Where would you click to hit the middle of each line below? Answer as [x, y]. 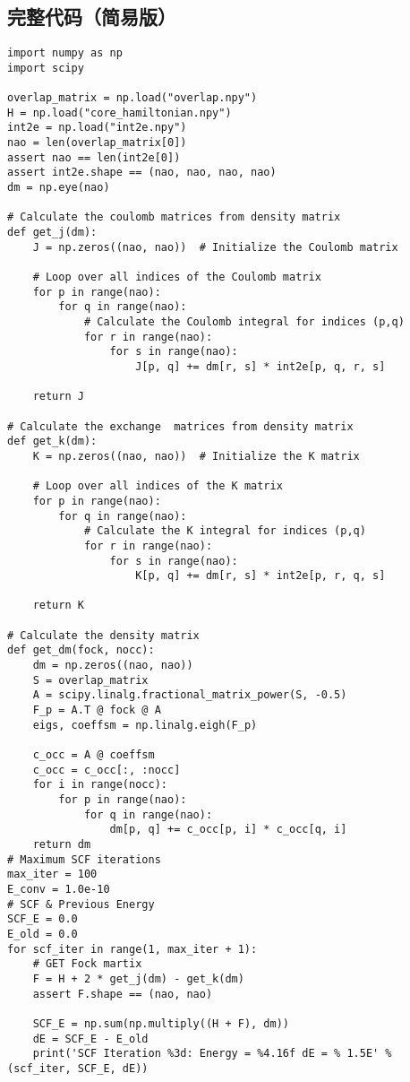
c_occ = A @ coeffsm [94, 755]
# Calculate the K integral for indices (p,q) [225, 531]
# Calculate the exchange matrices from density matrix [180, 426]
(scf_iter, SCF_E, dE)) [78, 1068]
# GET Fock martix [87, 964]
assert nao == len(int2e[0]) [94, 157]
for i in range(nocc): [100, 785]
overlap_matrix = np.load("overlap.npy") [132, 98]
